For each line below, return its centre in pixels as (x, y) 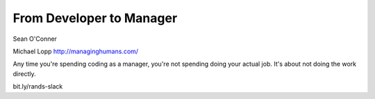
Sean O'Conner (35, 39)
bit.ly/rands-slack (38, 87)
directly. (24, 73)
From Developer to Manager (95, 18)
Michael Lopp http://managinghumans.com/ (76, 51)
